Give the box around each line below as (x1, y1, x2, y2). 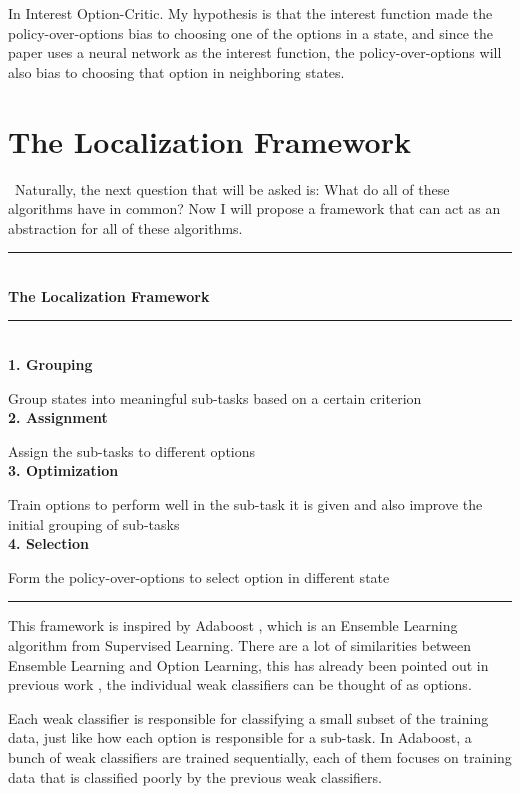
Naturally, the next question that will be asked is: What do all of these (14, 178, 450, 199)
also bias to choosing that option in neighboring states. (8, 61, 345, 82)
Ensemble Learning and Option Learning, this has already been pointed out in (8, 654, 489, 675)
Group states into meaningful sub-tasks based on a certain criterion (8, 387, 422, 408)
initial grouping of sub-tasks (8, 513, 180, 534)
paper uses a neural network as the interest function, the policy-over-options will (8, 42, 502, 63)
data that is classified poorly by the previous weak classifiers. (8, 766, 382, 787)
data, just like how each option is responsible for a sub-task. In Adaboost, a (8, 727, 472, 748)
